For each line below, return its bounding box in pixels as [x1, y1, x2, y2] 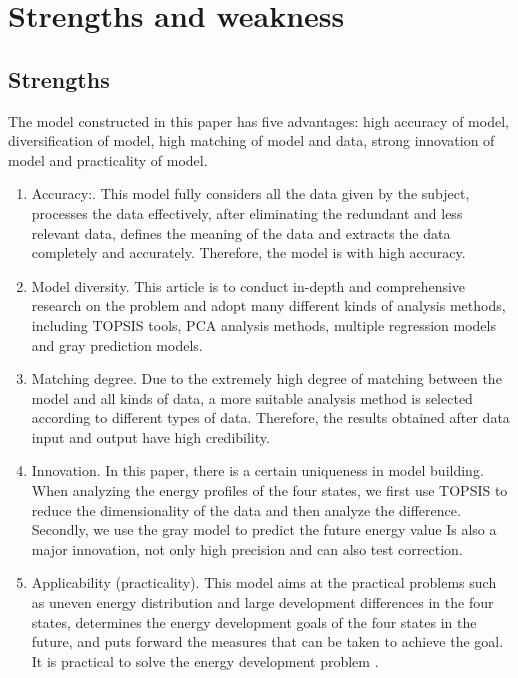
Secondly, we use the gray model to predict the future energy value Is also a [31, 519, 497, 540]
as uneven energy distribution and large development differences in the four [31, 592, 494, 613]
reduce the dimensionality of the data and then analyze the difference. [31, 499, 461, 520]
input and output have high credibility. [31, 426, 270, 447]
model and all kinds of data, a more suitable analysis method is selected [31, 387, 473, 408]
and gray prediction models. [31, 334, 203, 355]
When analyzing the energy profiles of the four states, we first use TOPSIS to [31, 480, 508, 501]
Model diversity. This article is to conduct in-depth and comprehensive [31, 275, 466, 296]
